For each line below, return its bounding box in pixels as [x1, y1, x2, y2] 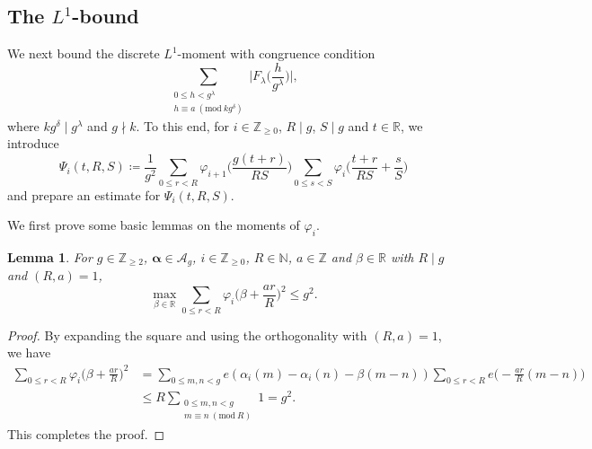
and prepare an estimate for [7, 185, 161, 204]
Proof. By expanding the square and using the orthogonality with [7, 325, 367, 344]
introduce [7, 134, 59, 153]
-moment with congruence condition [177, 44, 376, 63]
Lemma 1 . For [7, 247, 93, 266]
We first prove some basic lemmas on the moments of [7, 216, 300, 234]
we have [7, 343, 51, 362]
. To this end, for [136, 116, 230, 135]
